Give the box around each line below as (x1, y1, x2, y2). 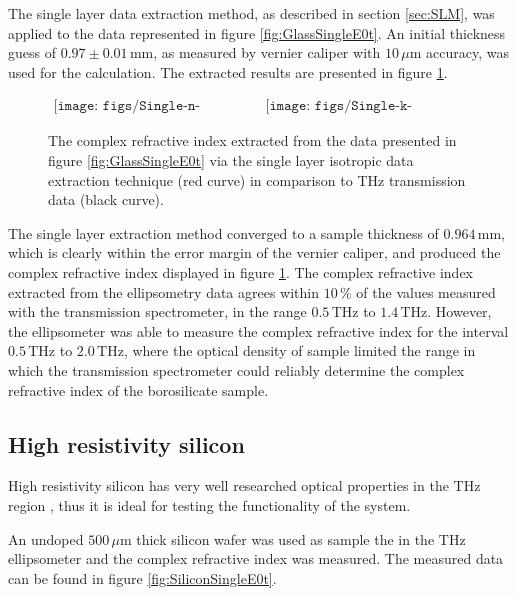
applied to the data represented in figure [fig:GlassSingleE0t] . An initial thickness (8, 22, 506, 43)
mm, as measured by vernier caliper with (129, 42, 381, 63)
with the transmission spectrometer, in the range (8, 301, 307, 322)
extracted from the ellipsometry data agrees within (8, 281, 320, 302)
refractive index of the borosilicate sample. (8, 379, 269, 400)
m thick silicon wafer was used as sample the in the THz (119, 528, 466, 549)
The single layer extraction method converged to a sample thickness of (8, 222, 439, 243)
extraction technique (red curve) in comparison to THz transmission (48, 169, 466, 190)
